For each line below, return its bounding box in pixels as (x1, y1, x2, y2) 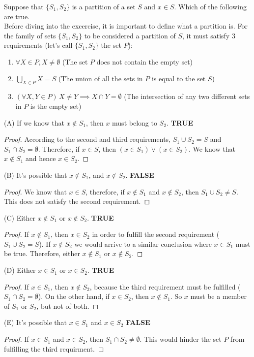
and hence (26, 153, 56, 163)
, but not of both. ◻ (36, 300, 99, 311)
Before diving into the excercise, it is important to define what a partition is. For (4, 21, 248, 31)
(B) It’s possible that (4, 169, 67, 180)
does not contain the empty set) (96, 56, 193, 66)
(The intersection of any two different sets (124, 91, 250, 101)
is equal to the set (151, 73, 206, 83)
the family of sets (4, 30, 56, 40)
